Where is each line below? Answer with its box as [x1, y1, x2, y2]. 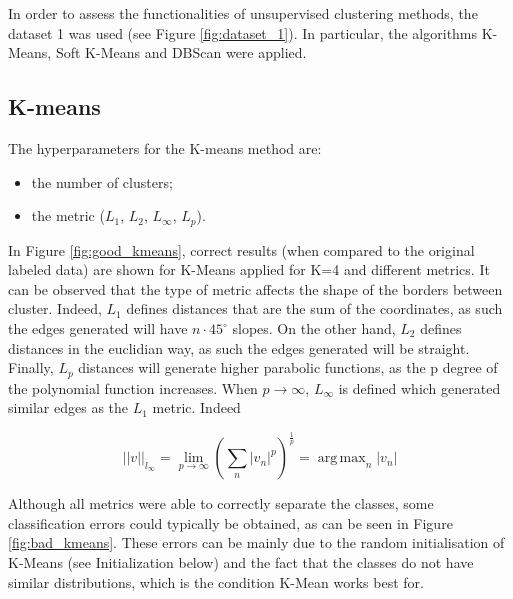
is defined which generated [338, 377, 501, 398]
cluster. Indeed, [8, 298, 102, 319]
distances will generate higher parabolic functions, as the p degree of [78, 357, 498, 378]
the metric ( [31, 205, 105, 226]
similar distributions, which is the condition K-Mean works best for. [8, 571, 424, 592]
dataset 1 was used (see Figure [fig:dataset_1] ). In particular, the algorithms [8, 22, 478, 43]
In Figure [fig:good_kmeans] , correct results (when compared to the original [8, 239, 475, 260]
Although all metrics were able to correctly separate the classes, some [8, 493, 434, 514]
